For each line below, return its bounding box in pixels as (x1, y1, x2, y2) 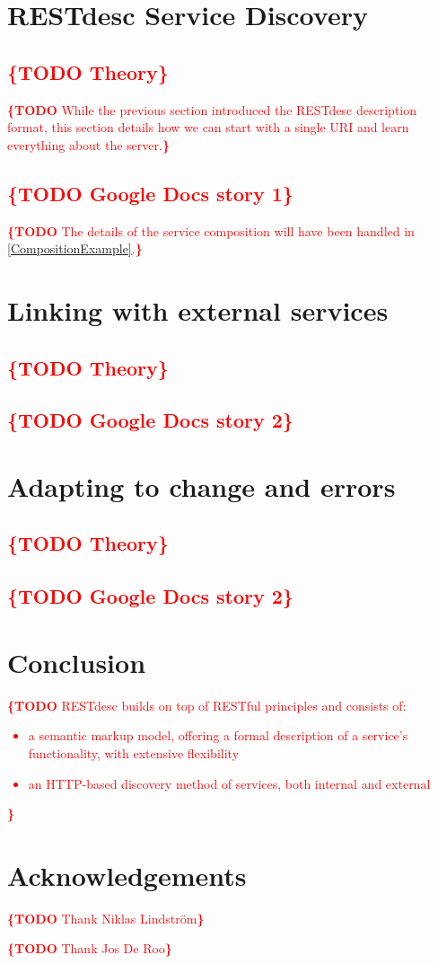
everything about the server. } (7, 135, 170, 154)
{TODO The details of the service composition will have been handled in (7, 221, 415, 240)
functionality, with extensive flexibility (28, 743, 240, 762)
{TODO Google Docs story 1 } (7, 179, 293, 207)
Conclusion (7, 643, 146, 680)
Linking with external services (7, 291, 389, 328)
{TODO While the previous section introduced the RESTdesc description (7, 100, 417, 119)
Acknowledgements (7, 856, 247, 893)
